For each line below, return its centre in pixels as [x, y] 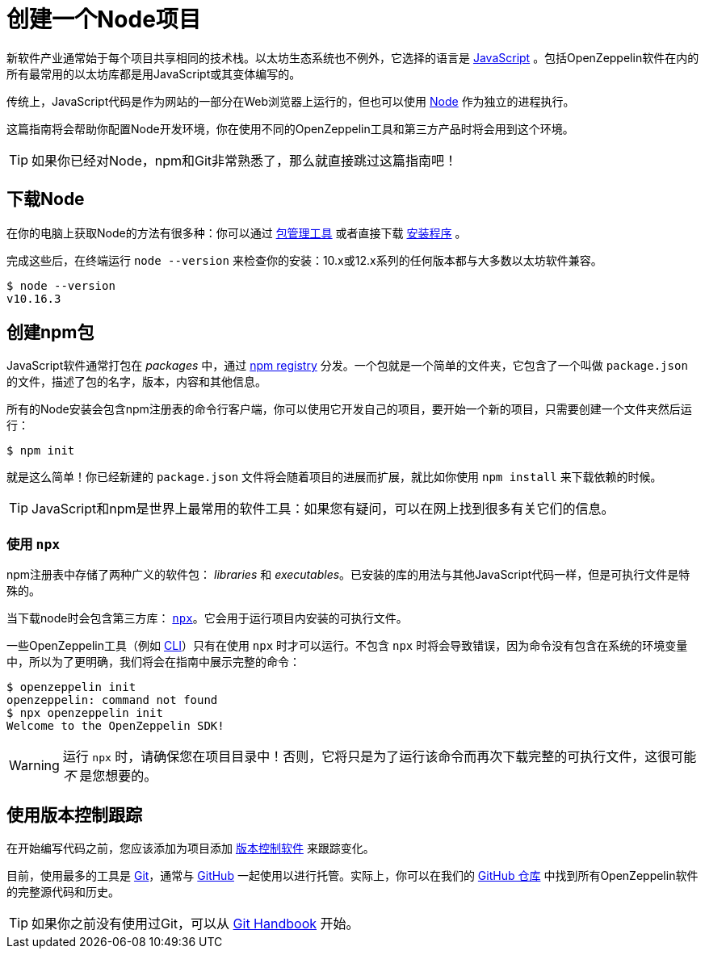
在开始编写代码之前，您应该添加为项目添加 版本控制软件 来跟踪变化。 [191, 848]
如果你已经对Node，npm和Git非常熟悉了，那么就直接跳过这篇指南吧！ [245, 160]
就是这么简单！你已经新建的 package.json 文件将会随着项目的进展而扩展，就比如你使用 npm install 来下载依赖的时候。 [334, 477]
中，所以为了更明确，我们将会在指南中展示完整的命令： [153, 662]
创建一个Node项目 [104, 19]
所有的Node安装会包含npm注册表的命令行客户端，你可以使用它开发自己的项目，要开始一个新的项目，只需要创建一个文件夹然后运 [349, 409]
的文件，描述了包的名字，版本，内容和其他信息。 [136, 382]
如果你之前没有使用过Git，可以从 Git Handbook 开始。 [195, 924]
